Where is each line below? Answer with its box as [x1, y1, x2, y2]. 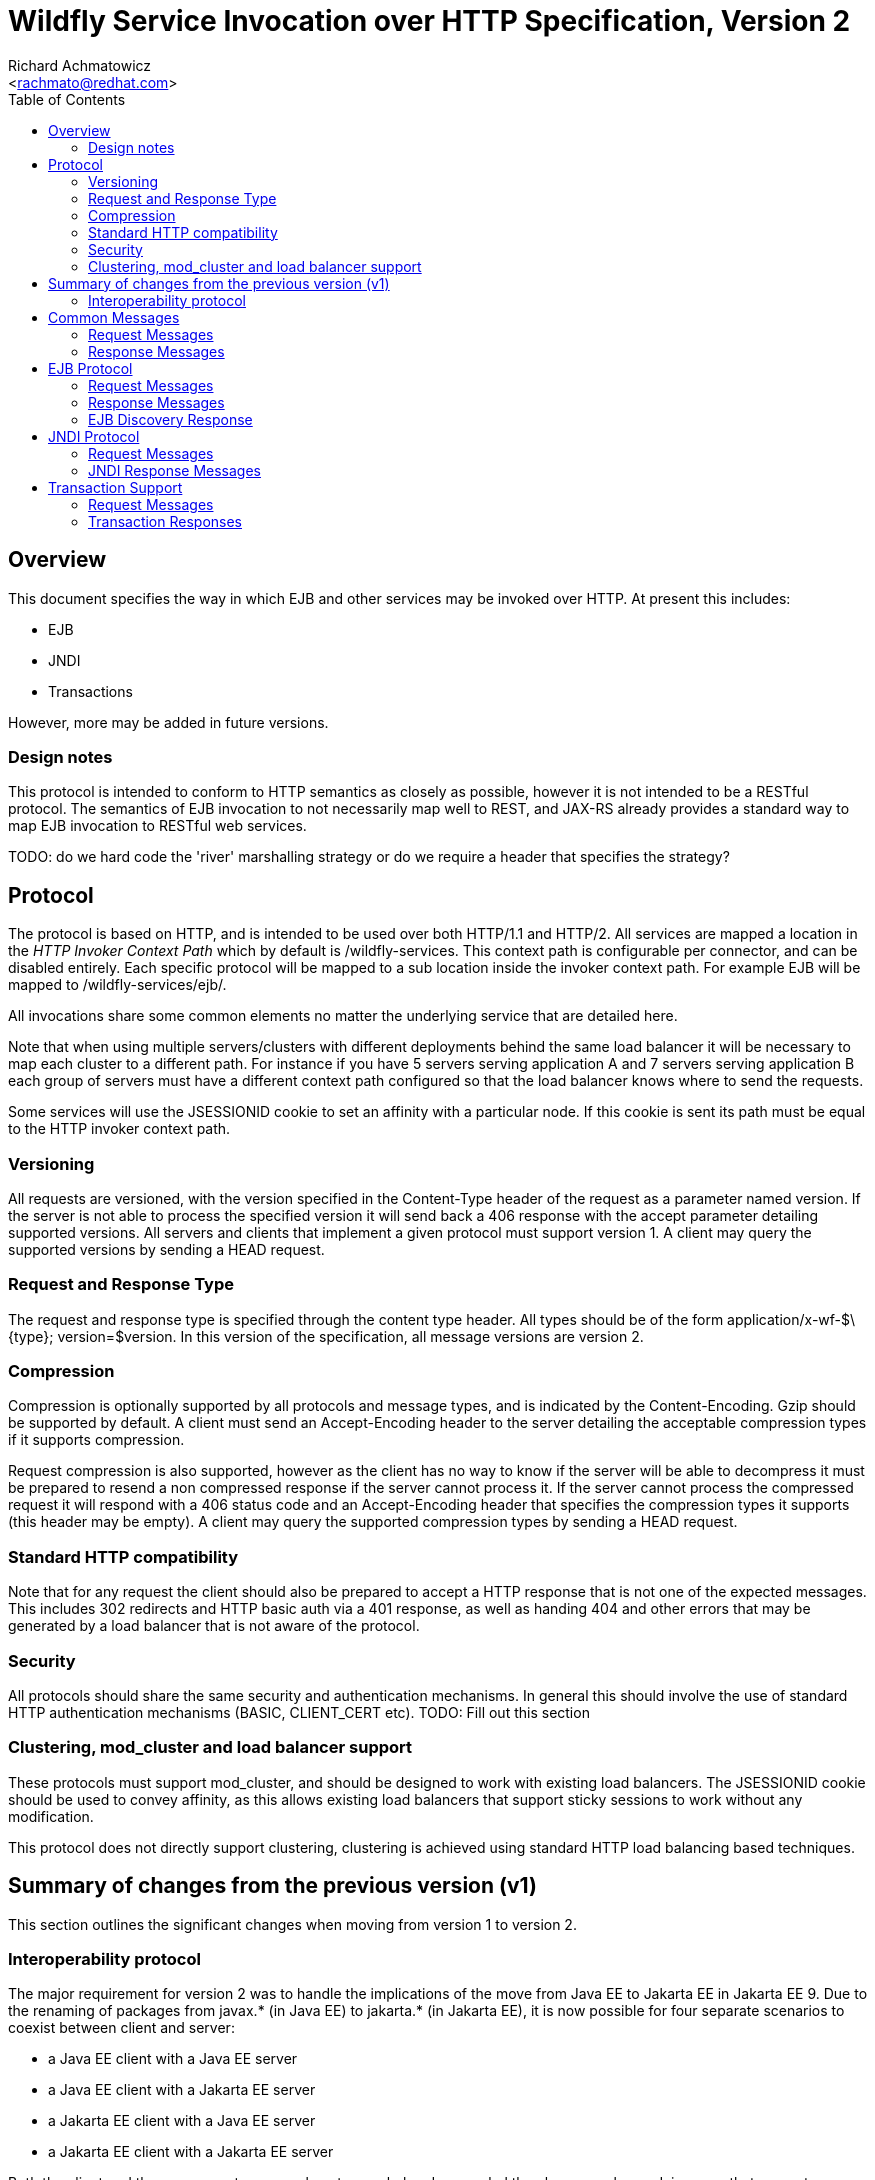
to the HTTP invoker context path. [8, 1120, 231, 1138]
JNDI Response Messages [88, 461, 262, 479]
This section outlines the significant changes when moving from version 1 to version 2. [8, 1915, 577, 1933]
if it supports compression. [8, 1431, 185, 1449]
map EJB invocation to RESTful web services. [8, 817, 307, 835]
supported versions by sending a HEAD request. [8, 1240, 325, 1258]
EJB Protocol [48, 359, 133, 377]
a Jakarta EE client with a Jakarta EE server [48, 2143, 334, 2161]
